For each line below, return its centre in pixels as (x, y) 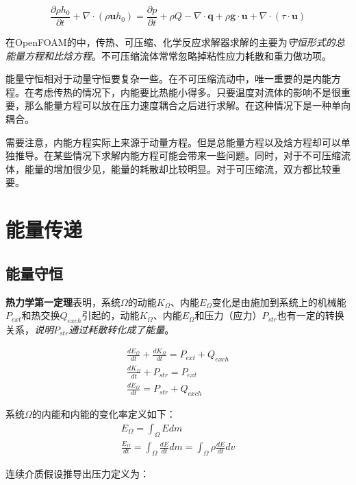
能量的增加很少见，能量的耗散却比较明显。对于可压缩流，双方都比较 (178, 168)
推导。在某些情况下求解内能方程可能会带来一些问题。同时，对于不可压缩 (178, 155)
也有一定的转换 (310, 315)
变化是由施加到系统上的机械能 (279, 301)
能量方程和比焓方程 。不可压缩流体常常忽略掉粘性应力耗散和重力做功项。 (168, 55)
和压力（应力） (228, 315)
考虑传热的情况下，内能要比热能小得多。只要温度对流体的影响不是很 (187, 92)
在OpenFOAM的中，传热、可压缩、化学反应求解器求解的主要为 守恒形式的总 (175, 42)
